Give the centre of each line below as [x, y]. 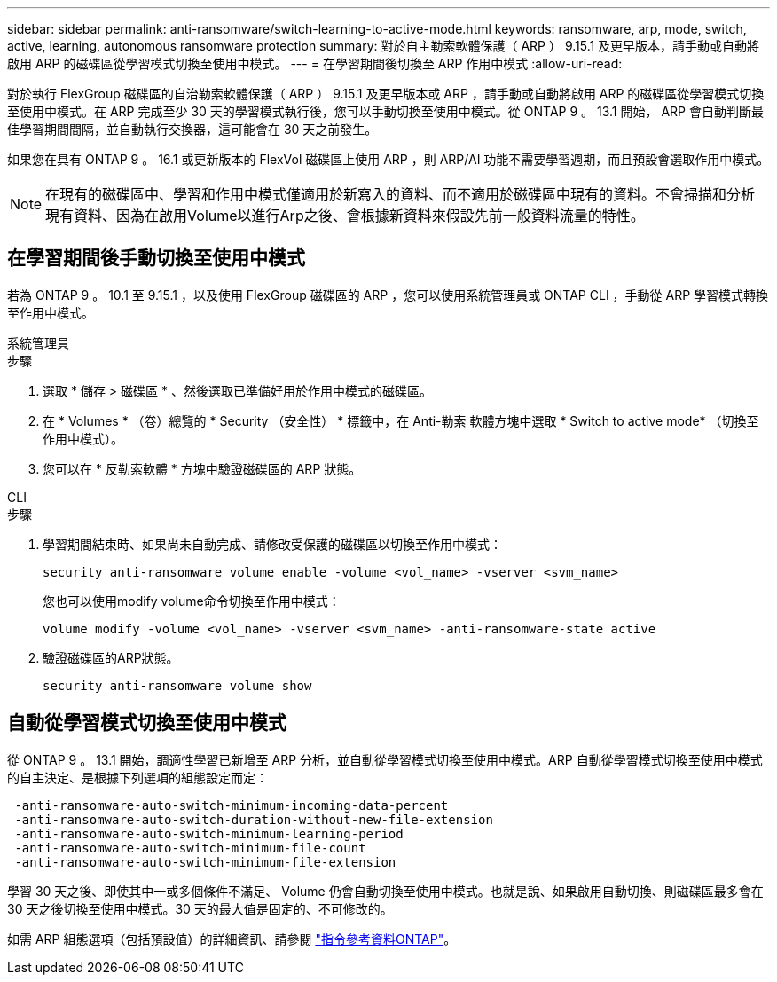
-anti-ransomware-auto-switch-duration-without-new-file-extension [254, 819]
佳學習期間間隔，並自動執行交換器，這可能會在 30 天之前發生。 [192, 129]
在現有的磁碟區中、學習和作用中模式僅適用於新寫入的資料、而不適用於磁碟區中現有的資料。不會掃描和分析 [400, 194]
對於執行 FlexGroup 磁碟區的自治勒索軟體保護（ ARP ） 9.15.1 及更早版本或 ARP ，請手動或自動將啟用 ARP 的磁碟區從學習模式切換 [386, 94]
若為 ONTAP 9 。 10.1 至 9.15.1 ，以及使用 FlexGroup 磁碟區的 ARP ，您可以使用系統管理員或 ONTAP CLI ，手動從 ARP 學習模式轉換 [388, 295]
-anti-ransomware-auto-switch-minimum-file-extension [205, 862]
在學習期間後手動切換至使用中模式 [156, 258]
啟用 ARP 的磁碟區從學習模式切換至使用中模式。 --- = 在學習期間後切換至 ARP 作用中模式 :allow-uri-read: [315, 63]
